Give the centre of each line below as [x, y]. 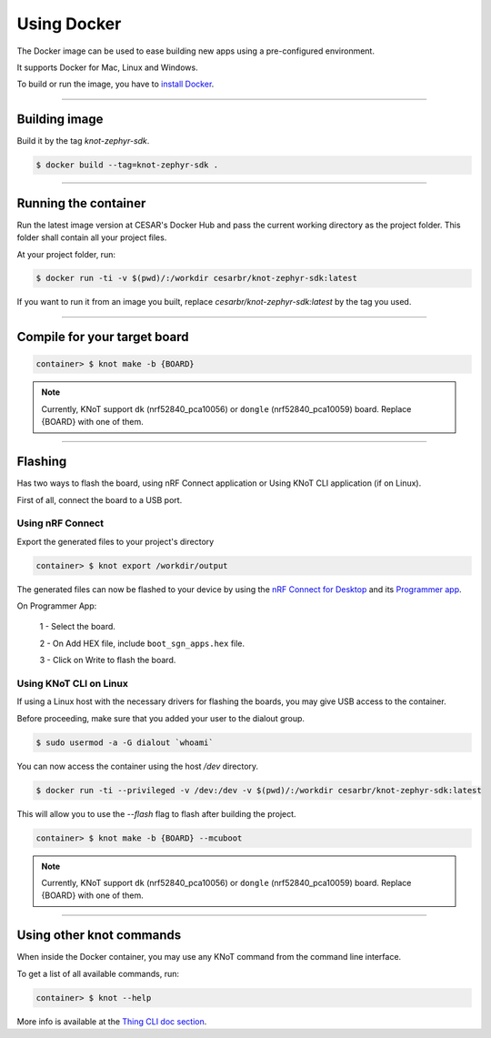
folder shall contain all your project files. [92, 237]
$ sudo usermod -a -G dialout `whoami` [125, 742]
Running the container [81, 203]
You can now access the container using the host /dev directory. [138, 766]
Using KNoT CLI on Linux [73, 683]
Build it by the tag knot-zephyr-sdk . [83, 141]
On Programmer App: [57, 606]
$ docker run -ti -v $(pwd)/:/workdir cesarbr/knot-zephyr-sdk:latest [197, 278]
